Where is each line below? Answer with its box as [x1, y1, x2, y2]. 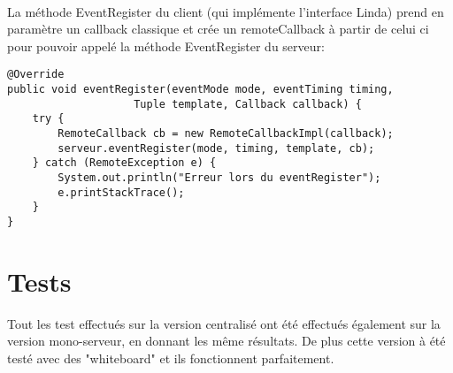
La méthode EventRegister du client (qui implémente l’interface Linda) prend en [7, 2, 444, 20]
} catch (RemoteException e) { [32, 156, 217, 170]
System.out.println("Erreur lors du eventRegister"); [58, 171, 381, 184]
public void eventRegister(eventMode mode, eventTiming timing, [7, 83, 394, 96]
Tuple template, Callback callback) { [134, 97, 362, 110]
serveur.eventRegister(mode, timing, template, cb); [58, 141, 375, 155]
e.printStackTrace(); [58, 186, 185, 199]
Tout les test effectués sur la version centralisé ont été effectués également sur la [7, 314, 441, 332]
